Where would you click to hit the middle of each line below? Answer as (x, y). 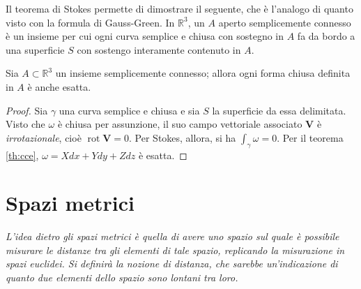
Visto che (25, 124)
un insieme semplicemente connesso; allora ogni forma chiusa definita (203, 73)
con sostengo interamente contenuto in (159, 49)
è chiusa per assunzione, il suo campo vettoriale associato (180, 124)
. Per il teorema (310, 137)
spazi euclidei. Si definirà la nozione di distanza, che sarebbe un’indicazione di (172, 264)
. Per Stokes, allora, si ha (183, 137)
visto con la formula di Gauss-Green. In (90, 22)
